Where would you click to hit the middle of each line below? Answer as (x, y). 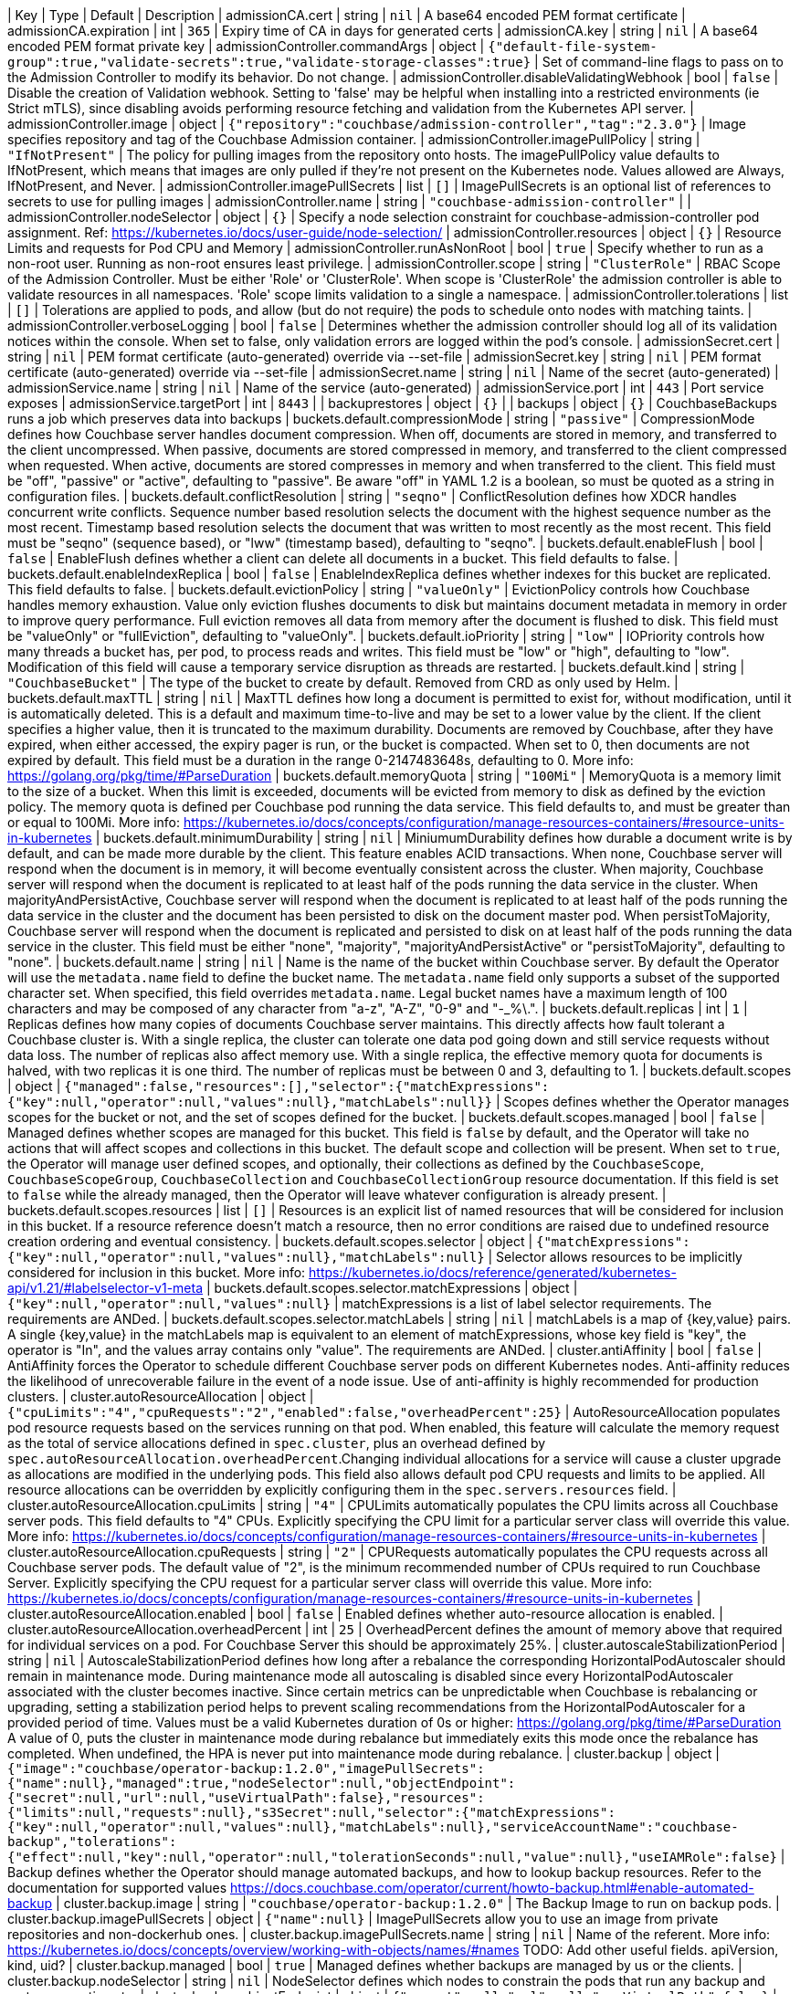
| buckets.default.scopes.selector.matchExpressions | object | (392, 1288)
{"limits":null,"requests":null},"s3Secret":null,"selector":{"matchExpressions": (311, 1812)
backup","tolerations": (92, 1842)
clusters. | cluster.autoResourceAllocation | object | (161, 1396)
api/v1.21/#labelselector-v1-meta (105, 1288)
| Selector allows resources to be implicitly (615, 1257)
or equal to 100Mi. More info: (94, 822)
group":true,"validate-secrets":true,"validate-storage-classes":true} (269, 62)
